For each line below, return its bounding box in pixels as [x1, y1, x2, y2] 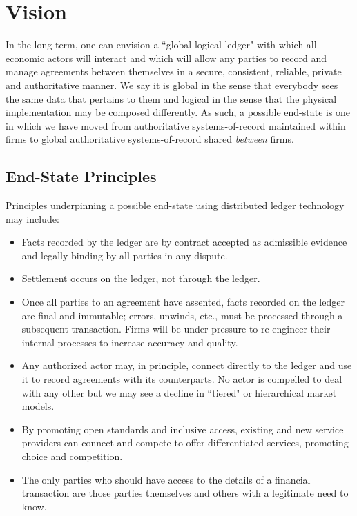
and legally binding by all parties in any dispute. [21, 248, 228, 262]
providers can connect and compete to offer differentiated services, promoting [21, 435, 349, 450]
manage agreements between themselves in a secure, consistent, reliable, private [6, 64, 342, 79]
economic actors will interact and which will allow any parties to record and [6, 50, 327, 65]
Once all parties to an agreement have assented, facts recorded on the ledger [21, 295, 345, 309]
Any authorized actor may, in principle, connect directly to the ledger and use [21, 358, 352, 373]
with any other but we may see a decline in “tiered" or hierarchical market [21, 385, 337, 399]
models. [21, 399, 55, 413]
